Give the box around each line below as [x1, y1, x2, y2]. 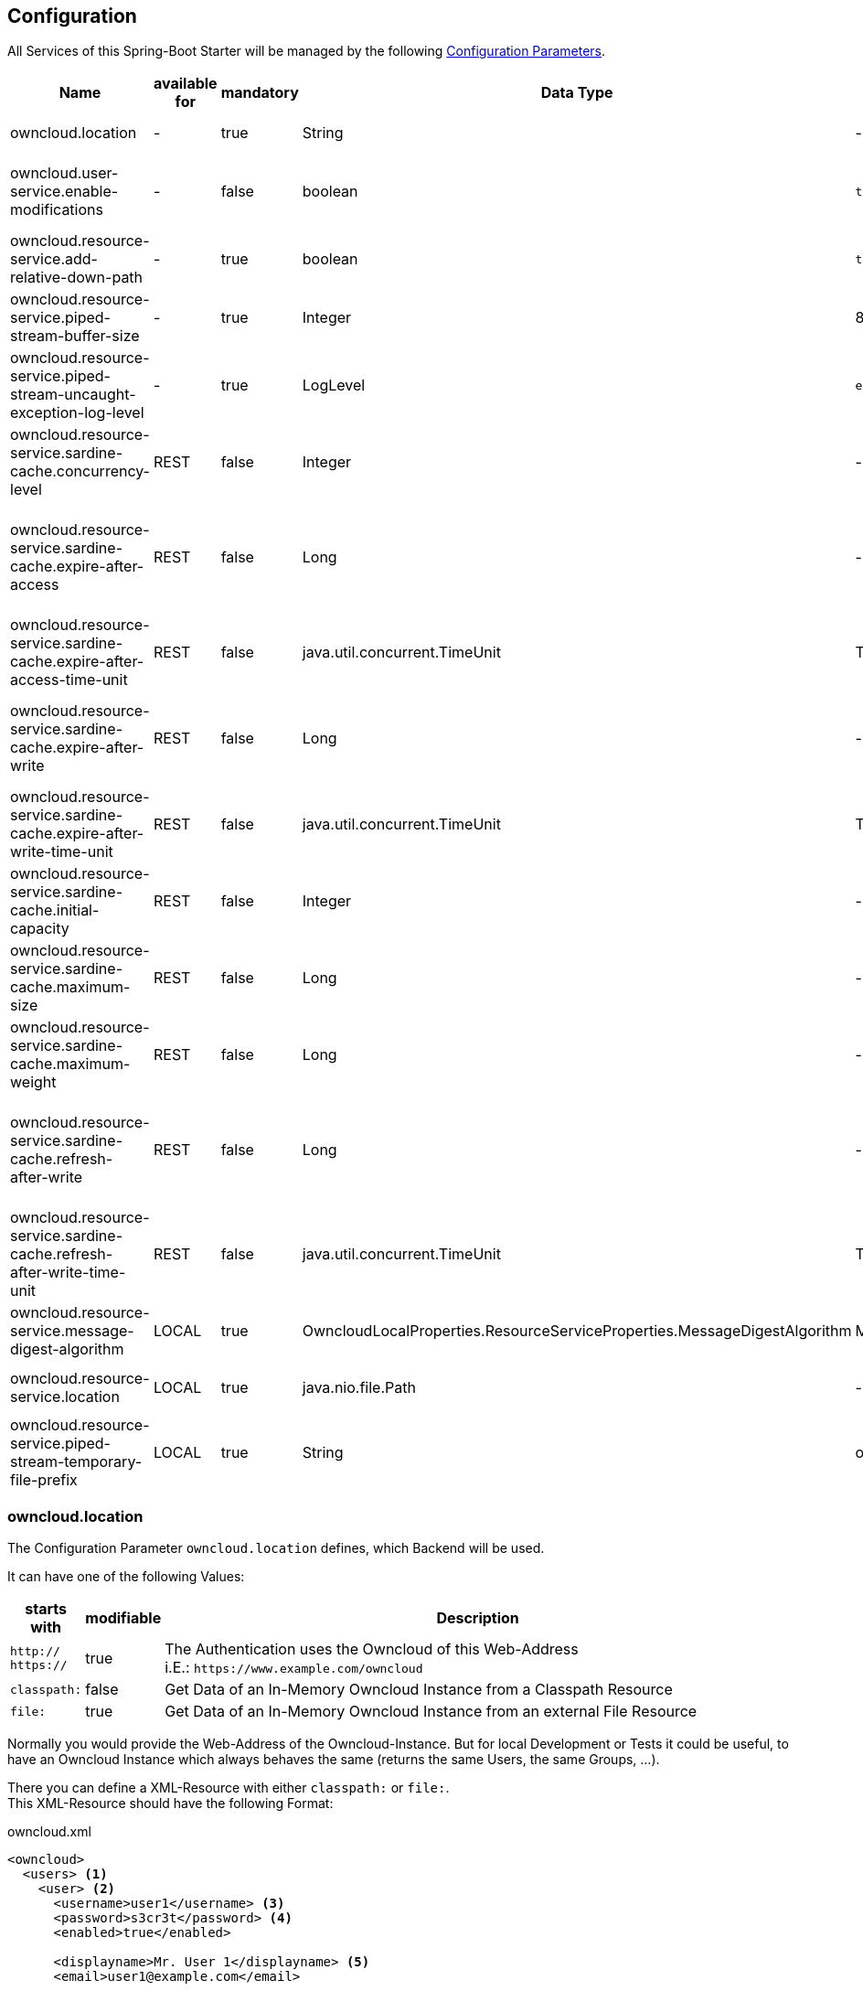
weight [10, 1073, 57, 1092]
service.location [10, 1386, 120, 1406]
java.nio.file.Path [302, 1377, 416, 1397]
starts [25, 1600, 67, 1619]
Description [436, 1609, 519, 1628]
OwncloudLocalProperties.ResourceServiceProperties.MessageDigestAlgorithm [302, 1322, 852, 1341]
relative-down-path [10, 268, 144, 287]
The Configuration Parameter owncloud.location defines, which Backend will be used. [7, 1540, 545, 1557]
